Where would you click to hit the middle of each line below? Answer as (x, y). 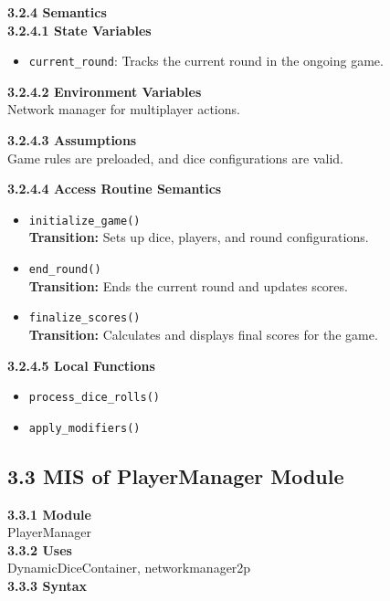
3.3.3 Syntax (47, 586)
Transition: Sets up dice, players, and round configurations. (199, 237)
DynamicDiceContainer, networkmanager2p (129, 568)
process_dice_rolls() (94, 398)
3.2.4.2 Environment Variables (105, 91)
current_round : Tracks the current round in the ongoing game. (206, 61)
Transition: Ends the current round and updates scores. (188, 285)
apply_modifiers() (84, 428)
